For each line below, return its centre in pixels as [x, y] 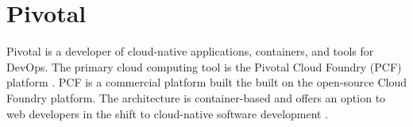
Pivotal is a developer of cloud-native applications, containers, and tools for [190, 51]
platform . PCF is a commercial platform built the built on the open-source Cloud [206, 82]
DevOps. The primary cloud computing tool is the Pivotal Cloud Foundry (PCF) [204, 66]
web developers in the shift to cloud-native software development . [168, 113]
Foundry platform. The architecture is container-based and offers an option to [196, 97]
